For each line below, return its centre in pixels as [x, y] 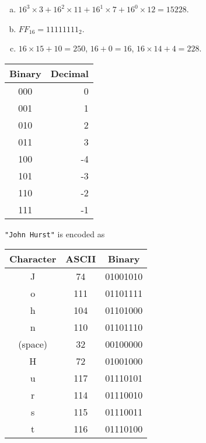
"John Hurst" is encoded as [55, 233]
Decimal [69, 73]
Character [33, 259]
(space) [33, 344]
